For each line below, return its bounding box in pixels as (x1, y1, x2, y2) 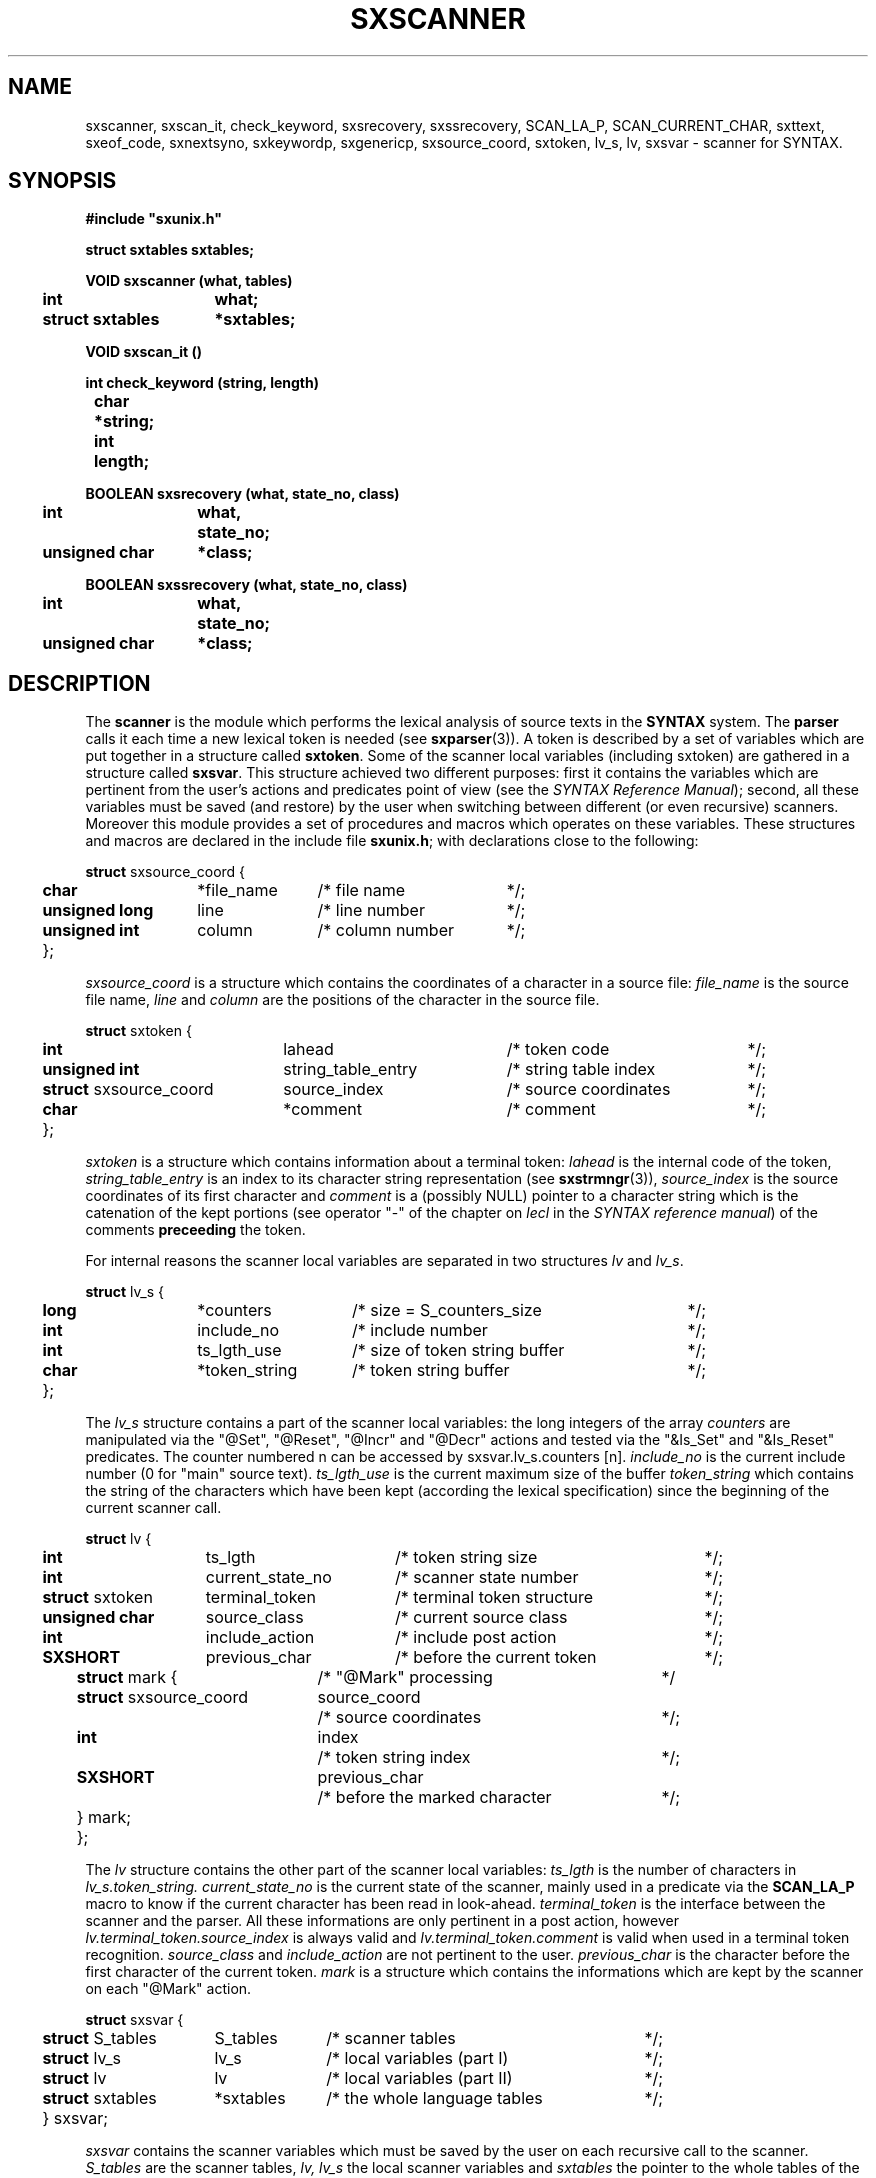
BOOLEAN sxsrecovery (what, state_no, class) (85, 485, 400, 503)
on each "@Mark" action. (85, 1980, 252, 1998)
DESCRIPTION (8, 670, 151, 696)
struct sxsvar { (85, 2011, 184, 2029)
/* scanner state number (394, 1567, 579, 1588)
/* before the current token (394, 1647, 597, 1668)
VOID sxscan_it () (85, 343, 203, 361)
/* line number (317, 900, 425, 921)
